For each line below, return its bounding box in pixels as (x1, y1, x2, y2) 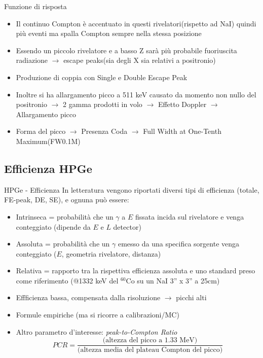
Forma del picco (16, 126, 66, 136)
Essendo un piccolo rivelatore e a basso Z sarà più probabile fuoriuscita (16, 45, 237, 55)
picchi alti (176, 292, 207, 303)
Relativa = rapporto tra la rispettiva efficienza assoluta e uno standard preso (16, 265, 255, 276)
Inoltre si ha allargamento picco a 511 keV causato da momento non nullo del (16, 89, 256, 99)
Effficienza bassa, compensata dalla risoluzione (16, 292, 161, 303)
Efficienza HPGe (4, 160, 92, 176)
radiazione (16, 55, 48, 65)
